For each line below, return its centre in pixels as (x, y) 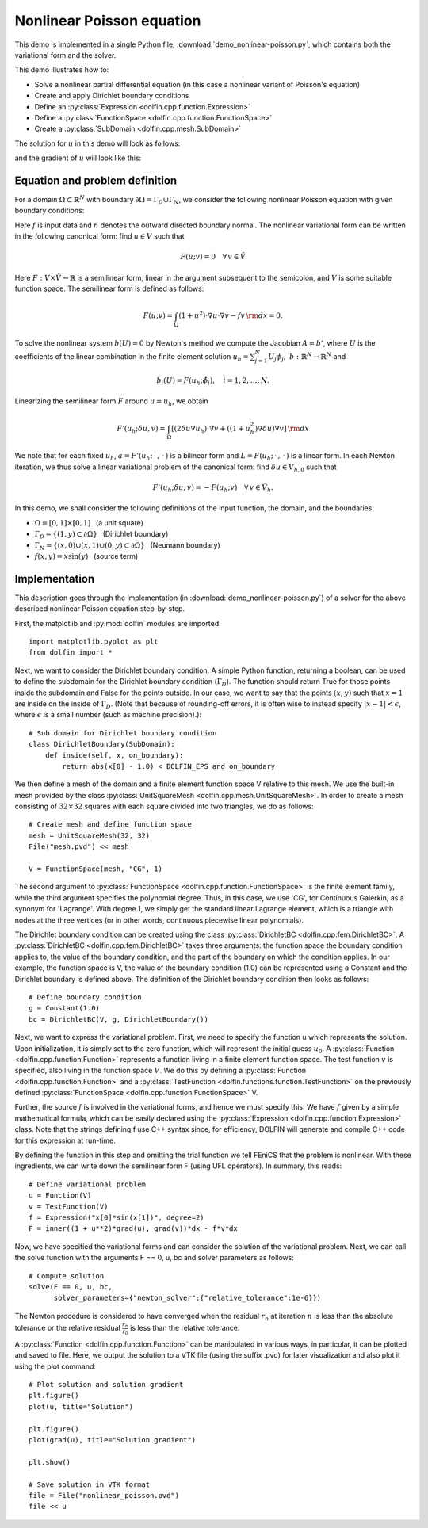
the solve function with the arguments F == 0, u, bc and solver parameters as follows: (155, 1258)
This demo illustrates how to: (62, 70)
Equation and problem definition (96, 180)
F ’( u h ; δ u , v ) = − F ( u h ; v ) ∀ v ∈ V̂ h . (213, 488)
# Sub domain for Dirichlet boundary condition (123, 733)
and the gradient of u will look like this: (78, 158)
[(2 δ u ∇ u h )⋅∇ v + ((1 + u (211, 430)
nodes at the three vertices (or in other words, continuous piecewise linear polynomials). (159, 920)
